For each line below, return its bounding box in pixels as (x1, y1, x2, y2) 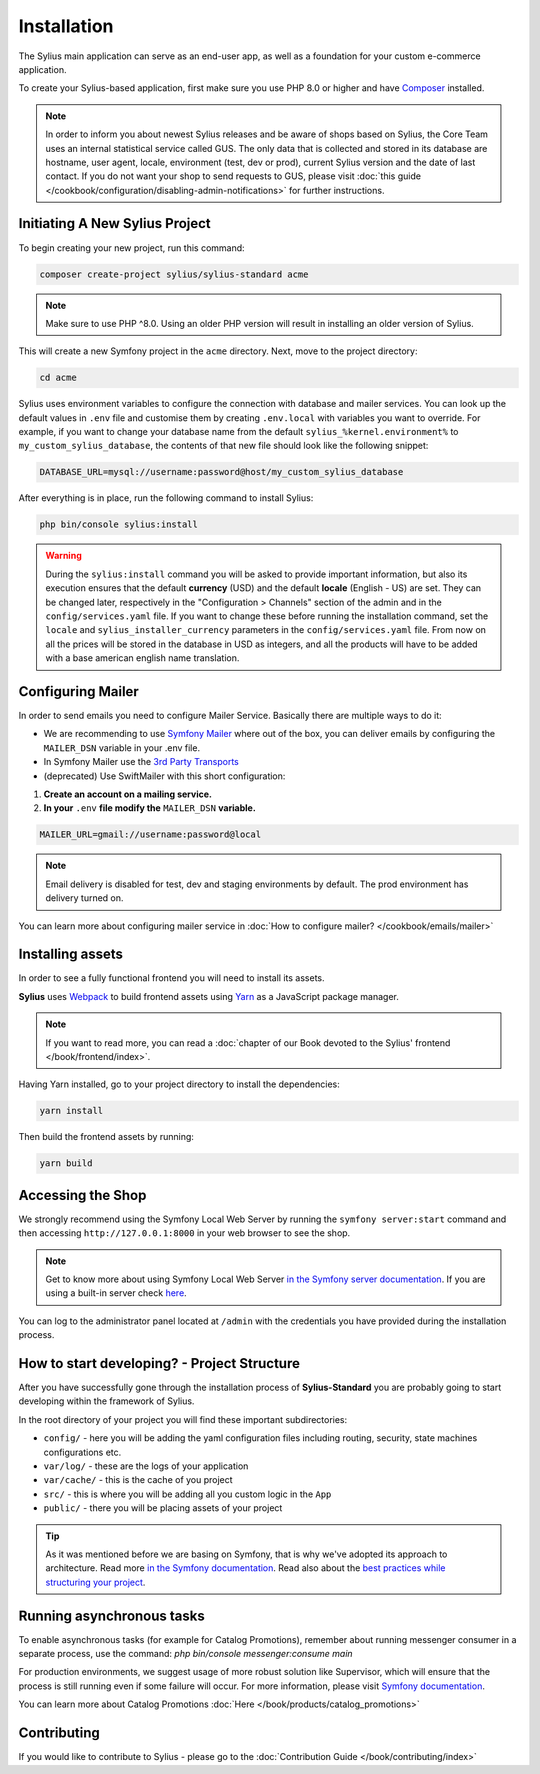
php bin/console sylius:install (39, 519, 199, 530)
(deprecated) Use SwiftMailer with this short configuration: (43, 770, 286, 782)
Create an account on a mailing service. (43, 788, 212, 800)
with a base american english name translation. (45, 652, 240, 664)
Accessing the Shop (18, 1186, 147, 1204)
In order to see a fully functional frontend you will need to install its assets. (18, 972, 325, 984)
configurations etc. (43, 1446, 122, 1458)
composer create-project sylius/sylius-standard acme (39, 268, 309, 280)
